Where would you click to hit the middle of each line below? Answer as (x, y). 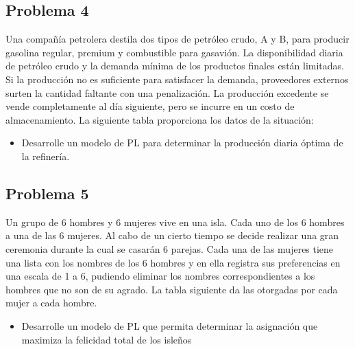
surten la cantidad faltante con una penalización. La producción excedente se (167, 92)
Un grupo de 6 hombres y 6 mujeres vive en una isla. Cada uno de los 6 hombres (175, 222)
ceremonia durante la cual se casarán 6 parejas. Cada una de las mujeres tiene (170, 248)
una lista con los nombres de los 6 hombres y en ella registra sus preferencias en (173, 262)
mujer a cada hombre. (51, 303)
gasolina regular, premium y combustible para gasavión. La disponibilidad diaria (174, 52)
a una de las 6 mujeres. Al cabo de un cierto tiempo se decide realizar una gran (172, 235)
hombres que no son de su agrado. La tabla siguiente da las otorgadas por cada (172, 289)
